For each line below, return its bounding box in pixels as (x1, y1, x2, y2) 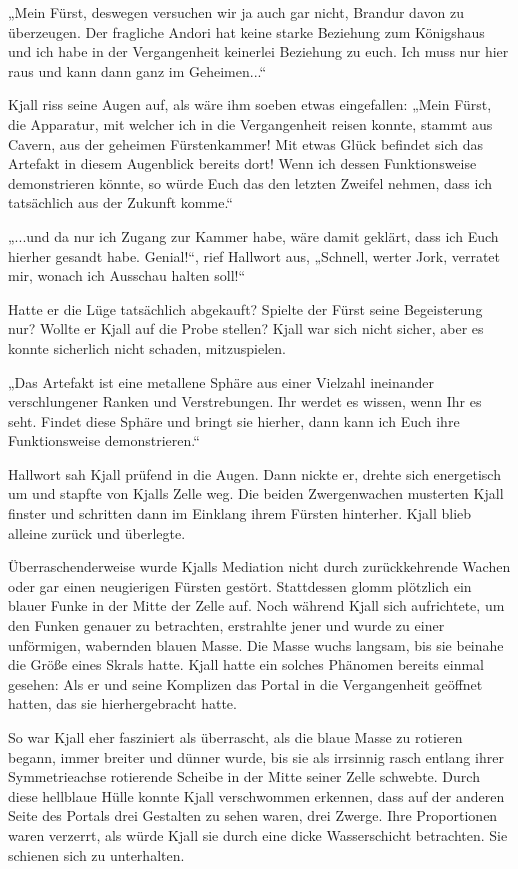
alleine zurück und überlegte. (8, 522, 186, 543)
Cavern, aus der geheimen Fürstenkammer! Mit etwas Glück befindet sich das (8, 133, 483, 154)
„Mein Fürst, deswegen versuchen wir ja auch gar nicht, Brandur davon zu (8, 2, 464, 22)
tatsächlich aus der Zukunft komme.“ (8, 192, 233, 213)
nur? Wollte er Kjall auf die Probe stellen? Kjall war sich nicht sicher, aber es (8, 318, 484, 339)
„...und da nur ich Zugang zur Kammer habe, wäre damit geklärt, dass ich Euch (8, 225, 499, 246)
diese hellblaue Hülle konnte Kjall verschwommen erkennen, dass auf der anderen (8, 785, 505, 806)
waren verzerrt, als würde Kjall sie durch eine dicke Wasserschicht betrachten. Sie (8, 824, 508, 845)
